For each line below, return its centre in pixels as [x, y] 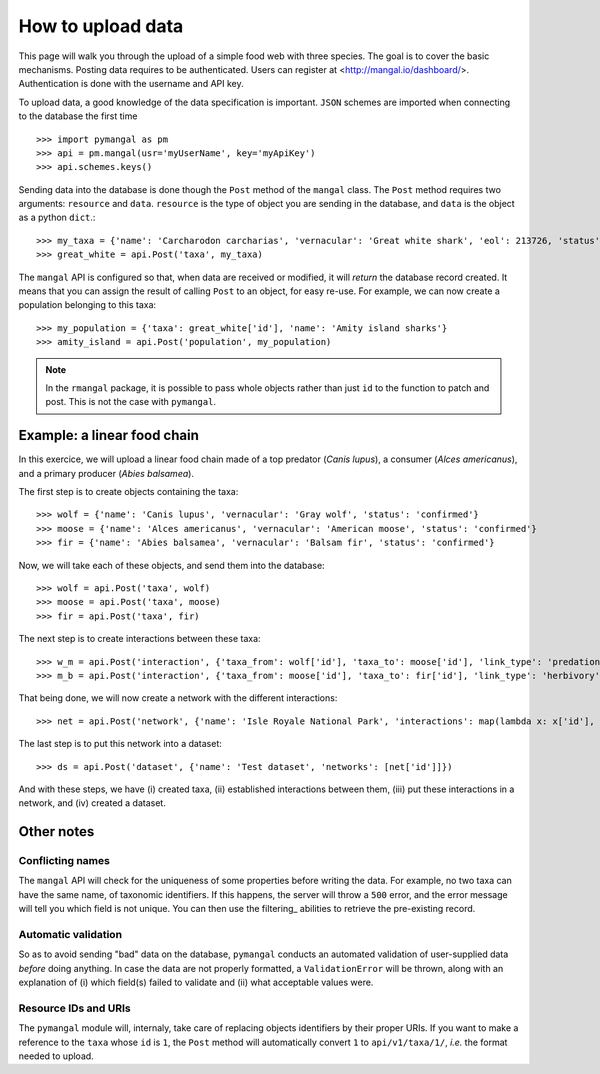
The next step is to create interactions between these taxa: [139, 639]
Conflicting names [64, 861]
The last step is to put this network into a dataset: [120, 744]
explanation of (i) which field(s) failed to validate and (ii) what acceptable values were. [196, 982]
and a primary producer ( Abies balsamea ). [106, 473]
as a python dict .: [57, 217]
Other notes [56, 831]
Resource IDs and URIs [74, 1008]
